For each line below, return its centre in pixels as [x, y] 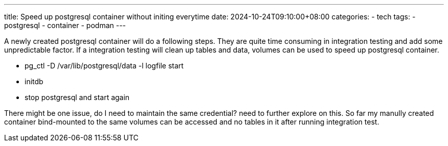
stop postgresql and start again [77, 97]
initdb [34, 81]
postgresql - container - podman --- [65, 25]
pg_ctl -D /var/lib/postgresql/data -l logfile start [104, 66]
